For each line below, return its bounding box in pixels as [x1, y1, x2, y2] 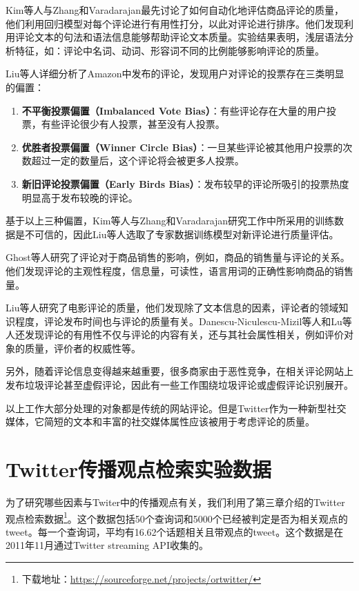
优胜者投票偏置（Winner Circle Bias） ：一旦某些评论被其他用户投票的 [21, 139, 343, 154]
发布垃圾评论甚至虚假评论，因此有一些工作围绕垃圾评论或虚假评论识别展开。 [6, 378, 353, 392]
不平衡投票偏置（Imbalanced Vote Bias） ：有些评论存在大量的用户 [21, 103, 327, 117]
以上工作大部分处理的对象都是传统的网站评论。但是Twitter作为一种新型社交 [6, 400, 347, 415]
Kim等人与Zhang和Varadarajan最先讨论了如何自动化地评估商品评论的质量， [6, 3, 345, 17]
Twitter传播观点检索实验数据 [6, 455, 271, 483]
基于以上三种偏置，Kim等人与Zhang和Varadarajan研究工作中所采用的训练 [6, 213, 335, 228]
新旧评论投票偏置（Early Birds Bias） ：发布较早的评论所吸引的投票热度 [21, 176, 349, 191]
